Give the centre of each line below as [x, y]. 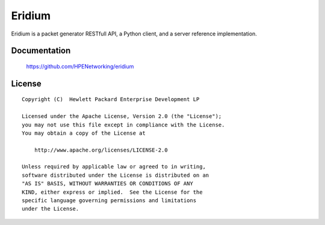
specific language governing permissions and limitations [109, 201]
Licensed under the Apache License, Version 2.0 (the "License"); [122, 116]
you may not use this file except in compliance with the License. [123, 125]
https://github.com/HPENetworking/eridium [80, 66]
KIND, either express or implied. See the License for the [112, 192]
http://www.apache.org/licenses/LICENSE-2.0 [101, 150]
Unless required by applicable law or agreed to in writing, [114, 167]
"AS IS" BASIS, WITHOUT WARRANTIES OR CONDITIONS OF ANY [108, 184]
